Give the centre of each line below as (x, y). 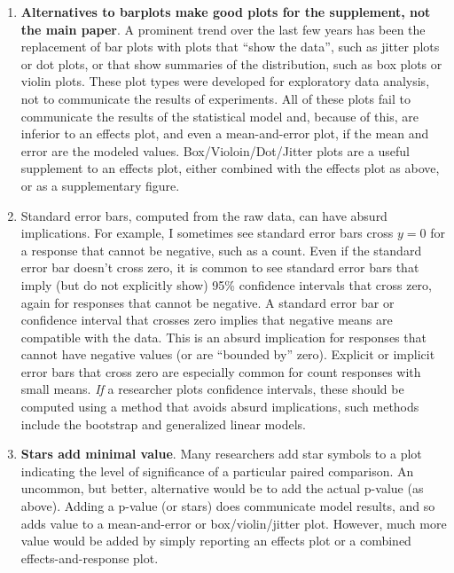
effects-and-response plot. (90, 557)
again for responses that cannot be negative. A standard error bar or (207, 302)
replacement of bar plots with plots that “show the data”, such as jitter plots (230, 47)
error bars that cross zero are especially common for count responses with (221, 371)
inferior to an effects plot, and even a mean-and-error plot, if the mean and (225, 133)
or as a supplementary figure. (100, 185)
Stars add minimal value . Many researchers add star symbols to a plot (221, 454)
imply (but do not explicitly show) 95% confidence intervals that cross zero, (226, 284)
